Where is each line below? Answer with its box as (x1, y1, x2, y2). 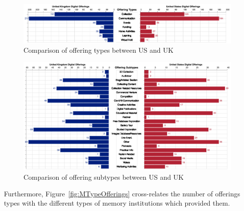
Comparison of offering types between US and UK (23, 45, 174, 55)
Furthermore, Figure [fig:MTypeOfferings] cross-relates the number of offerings (4, 188, 240, 198)
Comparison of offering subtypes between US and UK (23, 172, 184, 182)
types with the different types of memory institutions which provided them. (4, 198, 230, 208)
